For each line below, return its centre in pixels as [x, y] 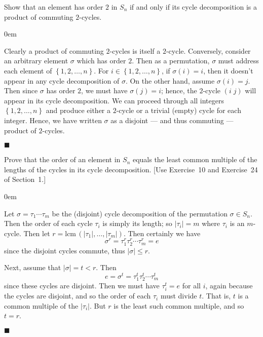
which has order [101, 61]
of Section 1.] [25, 179]
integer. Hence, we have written [53, 120]
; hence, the [179, 90]
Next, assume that [33, 267]
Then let [37, 233]
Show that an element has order [54, 7]
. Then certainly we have [162, 233]
